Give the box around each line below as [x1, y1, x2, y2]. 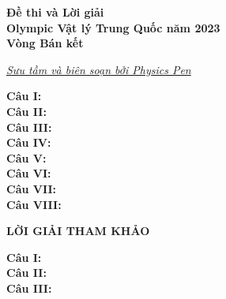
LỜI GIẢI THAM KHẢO [6, 222, 150, 239]
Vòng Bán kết [6, 35, 84, 51]
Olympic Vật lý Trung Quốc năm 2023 [6, 19, 220, 36]
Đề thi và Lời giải [6, 4, 104, 20]
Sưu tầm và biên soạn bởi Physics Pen [6, 61, 191, 77]
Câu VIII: [6, 196, 62, 212]
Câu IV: [6, 134, 51, 151]
